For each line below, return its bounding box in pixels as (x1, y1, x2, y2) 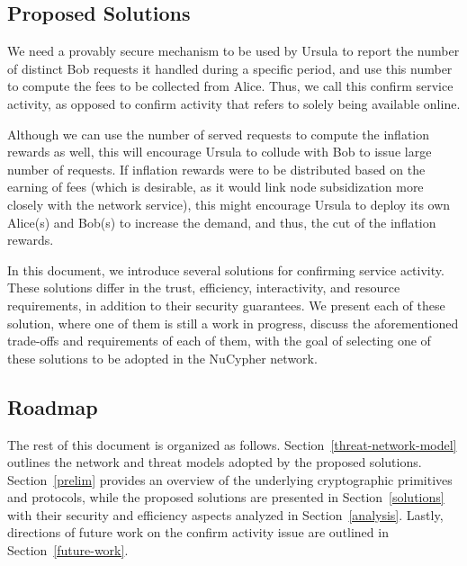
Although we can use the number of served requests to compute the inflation (7, 124, 430, 143)
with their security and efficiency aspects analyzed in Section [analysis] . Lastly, (7, 505, 444, 524)
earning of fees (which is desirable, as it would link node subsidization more (7, 177, 424, 196)
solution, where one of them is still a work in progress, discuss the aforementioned (7, 313, 459, 332)
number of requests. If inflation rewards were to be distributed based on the (7, 159, 426, 178)
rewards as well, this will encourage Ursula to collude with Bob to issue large (7, 142, 432, 161)
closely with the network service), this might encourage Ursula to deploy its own (7, 194, 451, 213)
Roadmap (7, 392, 98, 420)
